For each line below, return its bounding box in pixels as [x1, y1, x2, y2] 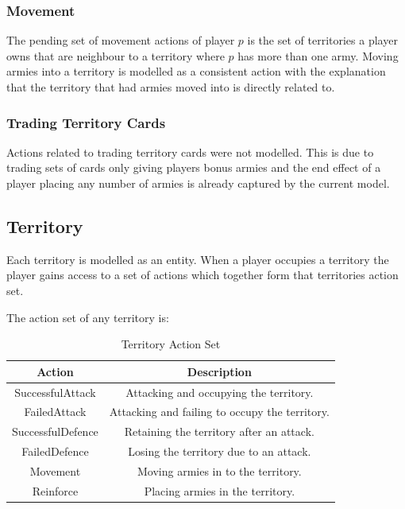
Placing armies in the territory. [144, 482, 295, 499]
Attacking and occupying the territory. [125, 383, 314, 400]
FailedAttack [24, 403, 87, 420]
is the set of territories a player [247, 32, 398, 49]
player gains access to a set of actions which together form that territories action [6, 266, 399, 283]
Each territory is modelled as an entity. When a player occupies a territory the [6, 251, 389, 267]
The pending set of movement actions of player [6, 32, 235, 49]
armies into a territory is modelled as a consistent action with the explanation [6, 63, 386, 80]
